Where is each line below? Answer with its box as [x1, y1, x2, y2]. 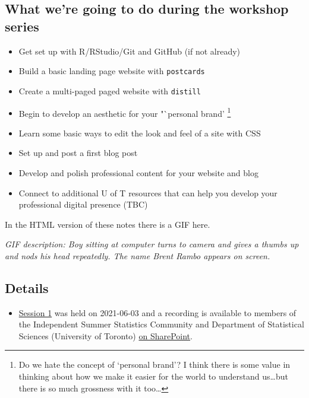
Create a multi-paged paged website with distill [18, 84, 201, 97]
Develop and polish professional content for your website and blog [18, 166, 258, 179]
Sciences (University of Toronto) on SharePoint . [18, 329, 193, 342]
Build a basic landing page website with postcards [18, 65, 205, 77]
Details [5, 278, 49, 297]
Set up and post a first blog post [18, 147, 138, 159]
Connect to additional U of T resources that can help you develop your [18, 186, 278, 199]
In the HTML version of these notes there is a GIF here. [5, 218, 210, 230]
